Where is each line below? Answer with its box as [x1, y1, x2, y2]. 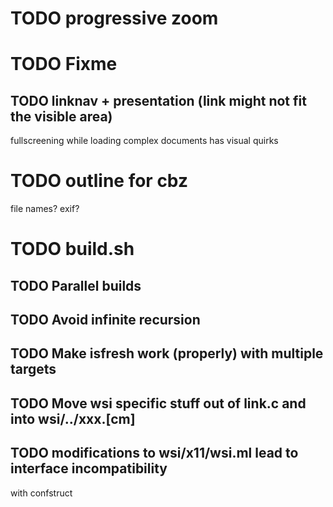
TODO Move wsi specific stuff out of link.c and [10, 395, 307, 412]
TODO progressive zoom [10, 7, 219, 30]
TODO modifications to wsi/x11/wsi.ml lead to [10, 445, 299, 462]
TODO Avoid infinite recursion [10, 312, 201, 329]
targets [10, 361, 57, 378]
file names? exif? [10, 203, 80, 215]
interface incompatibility [10, 460, 168, 477]
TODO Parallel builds [10, 277, 142, 294]
